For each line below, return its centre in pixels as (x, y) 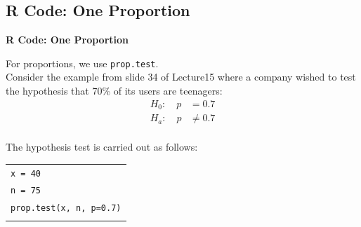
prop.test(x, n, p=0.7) (66, 208)
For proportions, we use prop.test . (82, 63)
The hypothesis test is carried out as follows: (102, 147)
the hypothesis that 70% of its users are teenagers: (114, 91)
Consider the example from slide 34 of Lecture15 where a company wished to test (181, 77)
